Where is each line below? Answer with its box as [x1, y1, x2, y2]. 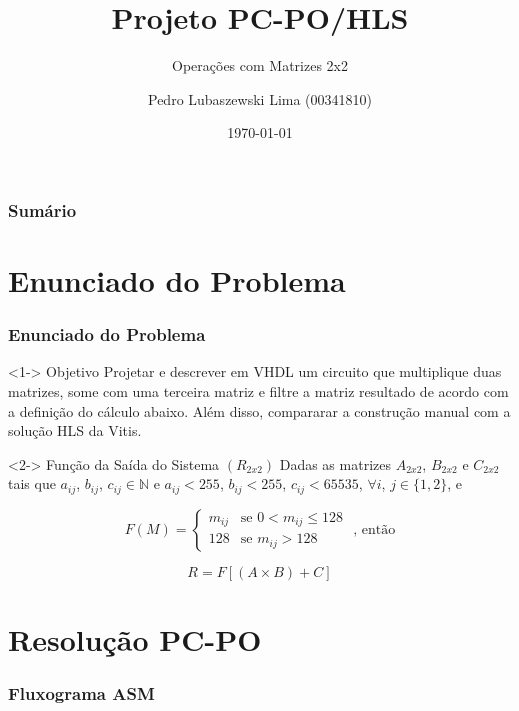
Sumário [8, 197, 77, 222]
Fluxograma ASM [8, 681, 155, 706]
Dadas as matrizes [279, 453, 391, 474]
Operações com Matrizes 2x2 [172, 55, 348, 76]
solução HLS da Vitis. [8, 420, 142, 441]
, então [353, 522, 396, 537]
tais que [8, 473, 56, 494]
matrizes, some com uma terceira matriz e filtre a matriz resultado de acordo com [8, 381, 509, 402]
